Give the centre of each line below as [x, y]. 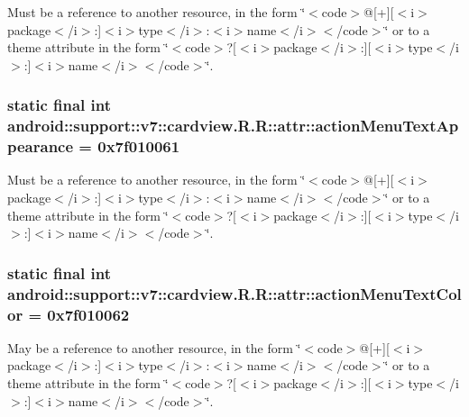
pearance [41, 146]
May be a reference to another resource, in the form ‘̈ [154, 347]
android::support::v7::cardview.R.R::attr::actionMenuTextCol [234, 293]
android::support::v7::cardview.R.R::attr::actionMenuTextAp [233, 126]
